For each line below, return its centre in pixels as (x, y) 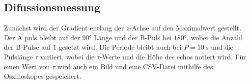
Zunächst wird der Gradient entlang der (64, 28)
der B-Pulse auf (28, 47)
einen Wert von (27, 66)
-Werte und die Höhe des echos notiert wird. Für (173, 56)
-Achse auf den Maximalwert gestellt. (185, 28)
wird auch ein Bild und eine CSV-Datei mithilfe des (135, 66)
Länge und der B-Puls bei (133, 37)
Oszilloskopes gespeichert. (43, 76)
